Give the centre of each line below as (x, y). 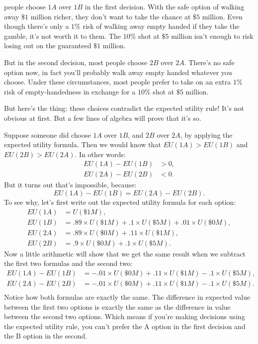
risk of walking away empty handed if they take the (161, 26)
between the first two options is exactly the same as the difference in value (117, 306)
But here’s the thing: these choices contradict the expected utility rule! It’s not (124, 108)
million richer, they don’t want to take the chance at (111, 16)
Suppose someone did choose (47, 134)
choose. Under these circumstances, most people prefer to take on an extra (118, 82)
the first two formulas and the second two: (68, 263)
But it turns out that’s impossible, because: (70, 185)
